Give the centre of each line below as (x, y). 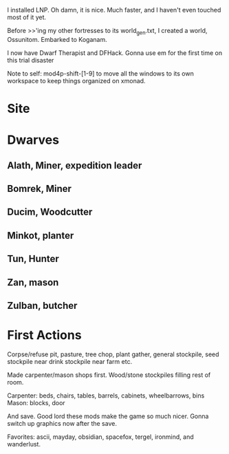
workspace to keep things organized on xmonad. (76, 80)
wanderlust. (24, 444)
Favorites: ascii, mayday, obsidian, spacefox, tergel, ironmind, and (100, 437)
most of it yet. (27, 17)
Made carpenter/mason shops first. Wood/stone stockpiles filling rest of (109, 375)
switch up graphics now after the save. (62, 423)
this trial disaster (31, 60)
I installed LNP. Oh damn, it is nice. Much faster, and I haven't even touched (114, 10)
